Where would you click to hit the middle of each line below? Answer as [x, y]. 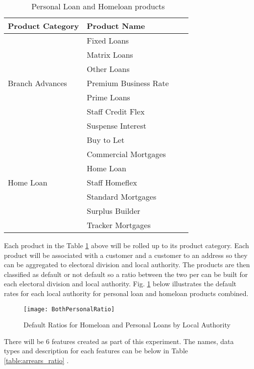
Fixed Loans [108, 40]
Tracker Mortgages [119, 225]
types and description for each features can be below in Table [96, 351]
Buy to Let [106, 140]
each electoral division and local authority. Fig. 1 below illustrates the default [120, 284]
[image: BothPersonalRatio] [69, 309]
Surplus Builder [114, 211]
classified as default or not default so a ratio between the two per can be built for [126, 274]
